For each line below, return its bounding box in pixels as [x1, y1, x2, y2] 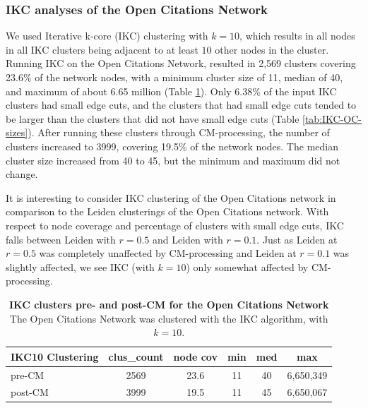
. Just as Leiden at [256, 232, 338, 246]
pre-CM [11, 367, 44, 382]
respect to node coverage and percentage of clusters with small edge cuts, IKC [6, 217, 344, 232]
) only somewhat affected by [186, 259, 309, 274]
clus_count [108, 349, 164, 364]
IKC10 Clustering [11, 349, 99, 364]
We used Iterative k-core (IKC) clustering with [6, 28, 208, 43]
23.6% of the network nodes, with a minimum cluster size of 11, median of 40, [6, 70, 343, 84]
